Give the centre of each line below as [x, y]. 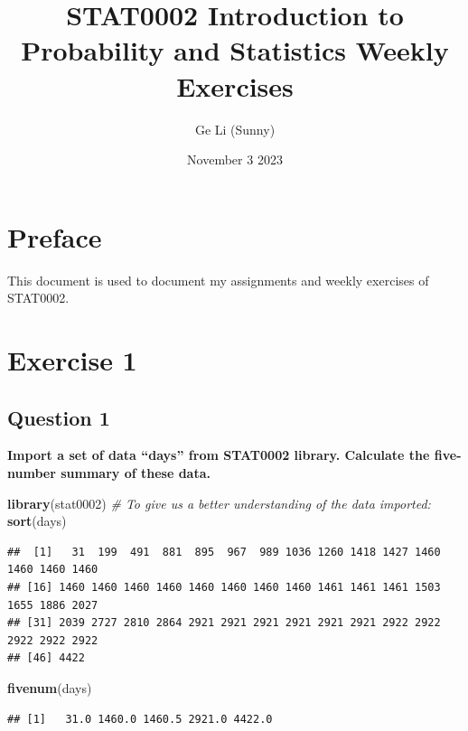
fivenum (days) [50, 687]
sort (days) [37, 521]
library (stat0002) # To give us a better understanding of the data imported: [219, 503]
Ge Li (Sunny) [235, 129]
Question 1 [59, 417]
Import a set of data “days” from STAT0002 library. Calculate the [219, 455]
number [32, 472]
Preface [55, 236]
